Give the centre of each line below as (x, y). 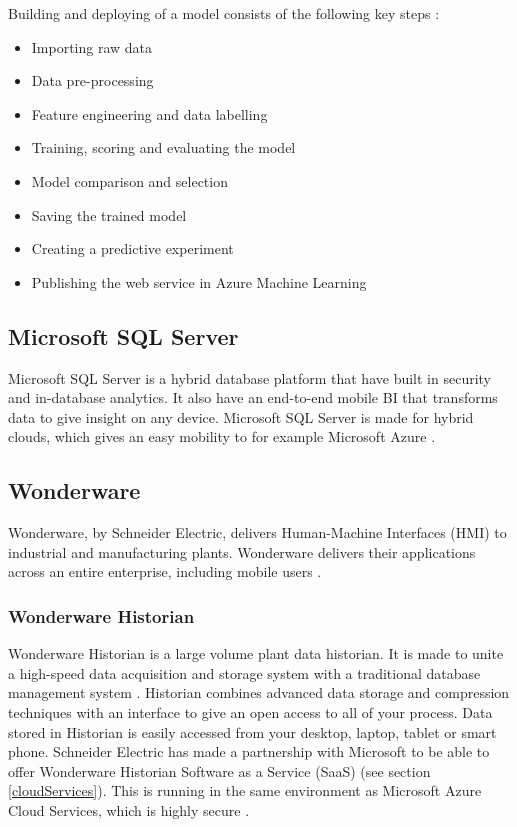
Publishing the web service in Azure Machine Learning (199, 281)
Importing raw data (92, 46)
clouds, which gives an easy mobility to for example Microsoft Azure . (222, 436)
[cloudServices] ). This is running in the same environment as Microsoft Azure (245, 790)
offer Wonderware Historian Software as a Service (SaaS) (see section (219, 770)
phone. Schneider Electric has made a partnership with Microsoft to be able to (249, 751)
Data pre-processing (92, 80)
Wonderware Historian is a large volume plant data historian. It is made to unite (256, 653)
